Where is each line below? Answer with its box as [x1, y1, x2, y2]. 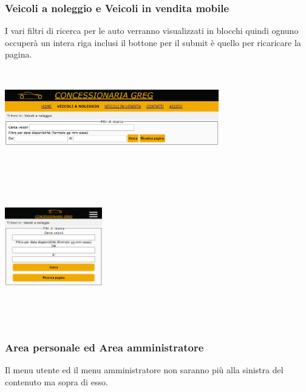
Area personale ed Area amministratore [5, 340, 204, 355]
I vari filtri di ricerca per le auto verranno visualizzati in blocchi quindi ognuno [5, 24, 299, 37]
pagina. [5, 48, 32, 61]
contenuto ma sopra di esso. [5, 376, 108, 388]
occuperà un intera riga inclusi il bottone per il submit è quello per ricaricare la [5, 36, 301, 48]
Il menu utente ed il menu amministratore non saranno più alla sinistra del [5, 364, 284, 376]
